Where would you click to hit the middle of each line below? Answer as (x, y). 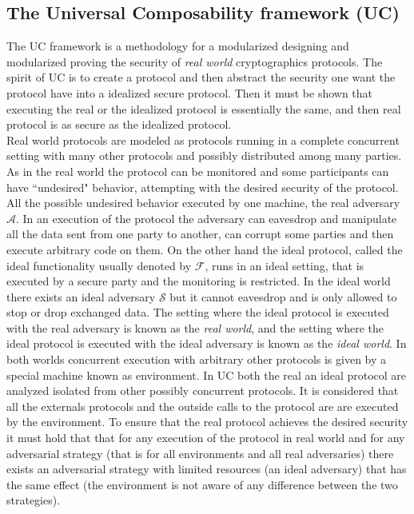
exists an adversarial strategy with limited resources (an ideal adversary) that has (207, 469)
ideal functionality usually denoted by (99, 265)
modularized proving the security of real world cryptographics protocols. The (195, 61)
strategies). (34, 500)
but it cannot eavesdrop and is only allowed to (283, 296)
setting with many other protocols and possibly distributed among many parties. (204, 155)
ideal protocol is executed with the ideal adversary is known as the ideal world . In (207, 343)
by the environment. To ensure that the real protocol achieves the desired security (207, 422)
